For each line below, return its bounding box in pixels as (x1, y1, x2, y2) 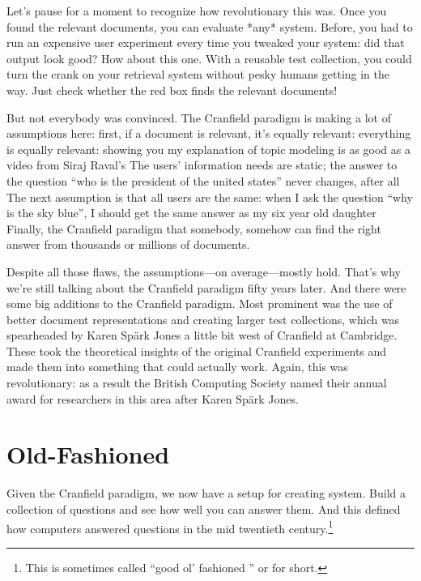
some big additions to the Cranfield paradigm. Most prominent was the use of (6, 295, 393, 312)
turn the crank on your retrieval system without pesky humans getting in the (6, 66, 390, 83)
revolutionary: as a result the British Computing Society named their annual (6, 374, 387, 391)
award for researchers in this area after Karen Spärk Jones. (6, 390, 299, 407)
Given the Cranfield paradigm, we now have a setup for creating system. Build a (6, 485, 406, 502)
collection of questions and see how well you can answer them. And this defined (6, 500, 401, 517)
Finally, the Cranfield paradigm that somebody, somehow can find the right (6, 220, 381, 237)
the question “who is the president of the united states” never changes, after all (6, 172, 400, 189)
